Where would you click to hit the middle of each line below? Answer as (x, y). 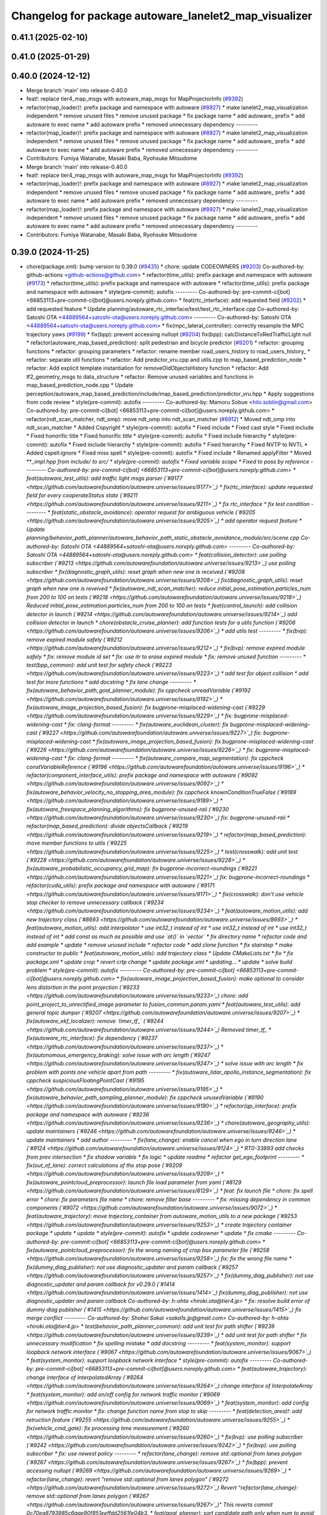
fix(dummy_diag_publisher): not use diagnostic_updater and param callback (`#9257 (132, 1267)
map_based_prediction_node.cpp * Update (80, 385)
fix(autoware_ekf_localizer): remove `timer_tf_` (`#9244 (95, 1021)
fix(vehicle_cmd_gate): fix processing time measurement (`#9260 (108, 1428)
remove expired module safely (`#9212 (74, 639)
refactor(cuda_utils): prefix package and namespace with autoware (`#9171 (121, 885)
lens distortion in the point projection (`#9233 (83, 987)
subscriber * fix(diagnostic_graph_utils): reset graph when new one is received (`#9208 (136, 571)
